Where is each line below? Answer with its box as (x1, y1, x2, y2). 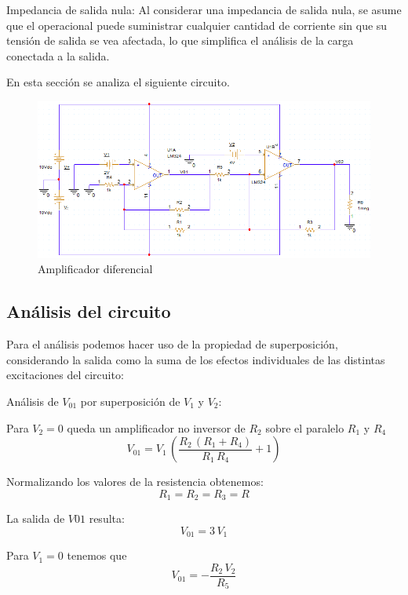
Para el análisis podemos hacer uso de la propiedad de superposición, (6, 336, 338, 352)
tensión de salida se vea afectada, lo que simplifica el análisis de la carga (6, 32, 354, 49)
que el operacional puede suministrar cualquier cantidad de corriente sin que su (6, 16, 388, 33)
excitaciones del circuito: (6, 367, 124, 383)
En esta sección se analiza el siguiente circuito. (6, 74, 230, 90)
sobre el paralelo (265, 419, 344, 436)
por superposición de (80, 392, 180, 409)
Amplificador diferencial (38, 261, 153, 277)
